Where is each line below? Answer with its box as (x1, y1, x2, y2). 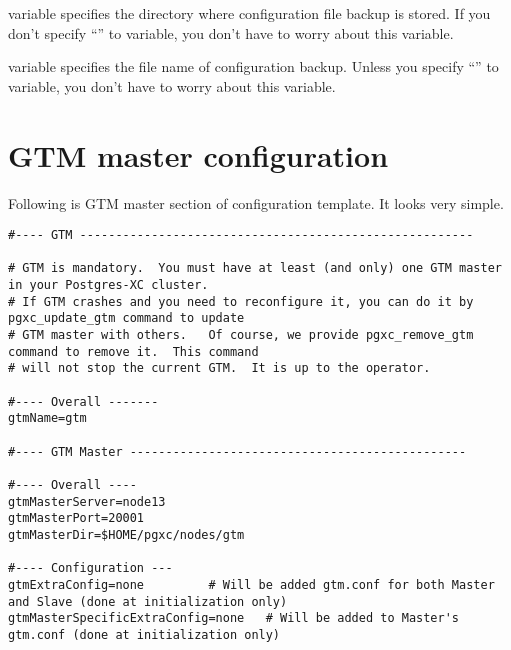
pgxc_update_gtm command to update (8, 311, 245, 326)
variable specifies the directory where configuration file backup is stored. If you (8, 3, 491, 23)
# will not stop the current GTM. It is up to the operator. (8, 361, 431, 376)
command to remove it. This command (8, 344, 259, 359)
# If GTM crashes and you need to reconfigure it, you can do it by (8, 294, 474, 309)
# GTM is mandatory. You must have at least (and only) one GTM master (8, 261, 502, 276)
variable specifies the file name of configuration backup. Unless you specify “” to (8, 56, 499, 77)
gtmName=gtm (8, 411, 87, 426)
